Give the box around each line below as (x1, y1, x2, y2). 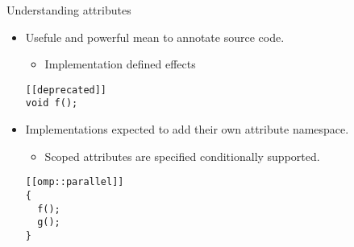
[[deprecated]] (25, 84, 107, 96)
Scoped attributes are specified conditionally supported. (44, 147, 320, 164)
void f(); (25, 97, 78, 109)
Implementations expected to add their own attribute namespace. (25, 121, 349, 138)
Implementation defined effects (44, 56, 196, 72)
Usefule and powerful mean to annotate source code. (25, 28, 285, 45)
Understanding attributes (6, 2, 131, 18)
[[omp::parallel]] (25, 176, 124, 188)
